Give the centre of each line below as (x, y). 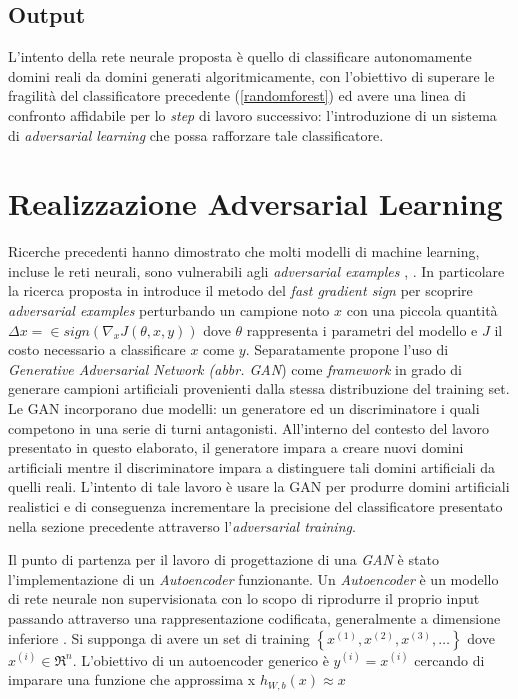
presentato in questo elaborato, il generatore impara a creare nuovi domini (236, 447)
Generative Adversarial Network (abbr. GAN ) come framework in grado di (235, 368)
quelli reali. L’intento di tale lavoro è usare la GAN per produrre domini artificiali (259, 486)
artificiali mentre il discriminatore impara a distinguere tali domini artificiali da (251, 466)
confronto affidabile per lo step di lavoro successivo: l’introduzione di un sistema (252, 114)
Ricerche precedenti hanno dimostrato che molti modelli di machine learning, (244, 251)
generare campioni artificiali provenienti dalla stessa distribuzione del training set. (259, 388)
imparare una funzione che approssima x (132, 679)
